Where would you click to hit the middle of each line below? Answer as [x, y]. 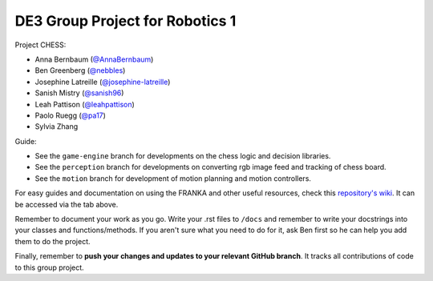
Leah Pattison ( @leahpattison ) [85, 104]
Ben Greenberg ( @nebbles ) [80, 70]
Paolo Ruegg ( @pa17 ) [70, 115]
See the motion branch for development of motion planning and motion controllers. [173, 178]
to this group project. [49, 267]
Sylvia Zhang [57, 126]
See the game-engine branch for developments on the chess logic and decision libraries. [183, 156]
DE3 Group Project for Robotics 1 [125, 21]
